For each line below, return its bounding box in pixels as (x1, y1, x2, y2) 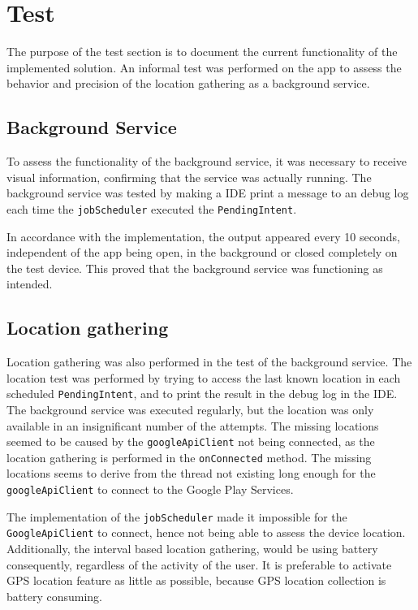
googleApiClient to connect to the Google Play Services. (6, 481, 294, 498)
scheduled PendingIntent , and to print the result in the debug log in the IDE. (6, 385, 398, 402)
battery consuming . (6, 587, 102, 604)
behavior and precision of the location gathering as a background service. (6, 75, 370, 92)
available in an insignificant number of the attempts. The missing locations (6, 417, 379, 434)
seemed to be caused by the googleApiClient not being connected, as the (6, 433, 375, 450)
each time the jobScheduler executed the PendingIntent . (6, 200, 297, 217)
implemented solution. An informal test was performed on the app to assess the (6, 58, 402, 76)
